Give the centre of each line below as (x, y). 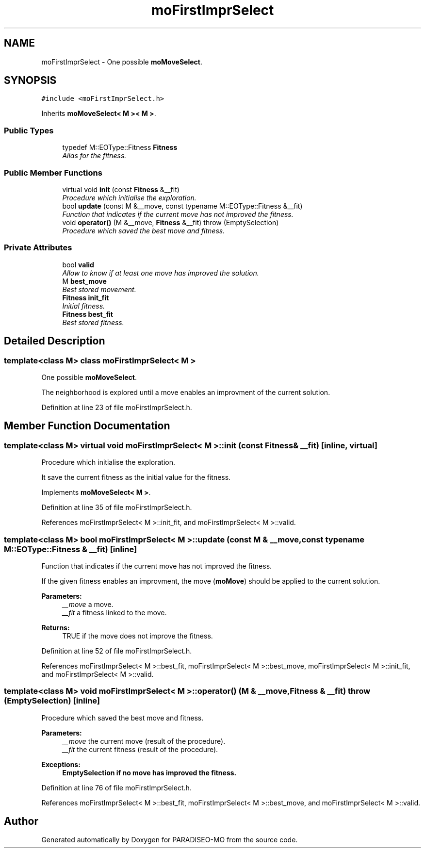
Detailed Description (55, 341)
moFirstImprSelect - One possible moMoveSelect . (122, 62)
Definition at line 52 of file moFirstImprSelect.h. (117, 651)
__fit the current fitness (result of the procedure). (140, 749)
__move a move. (88, 604)
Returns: (56, 627)
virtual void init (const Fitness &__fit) (121, 189)
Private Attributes (38, 248)
